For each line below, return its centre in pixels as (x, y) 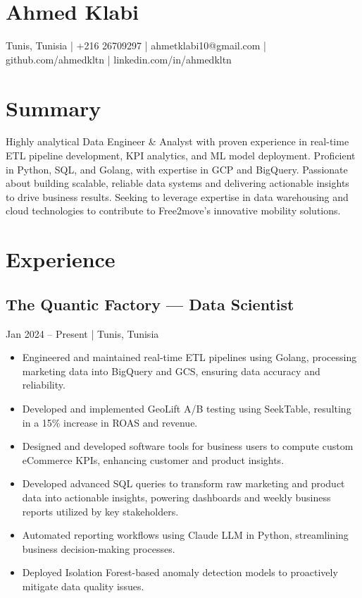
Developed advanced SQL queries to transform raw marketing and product (183, 483)
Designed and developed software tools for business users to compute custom (188, 446)
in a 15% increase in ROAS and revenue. (110, 422)
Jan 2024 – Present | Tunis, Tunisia (82, 333)
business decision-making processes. (99, 548)
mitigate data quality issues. (83, 586)
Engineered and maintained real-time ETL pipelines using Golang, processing (189, 357)
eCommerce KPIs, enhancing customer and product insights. (153, 459)
